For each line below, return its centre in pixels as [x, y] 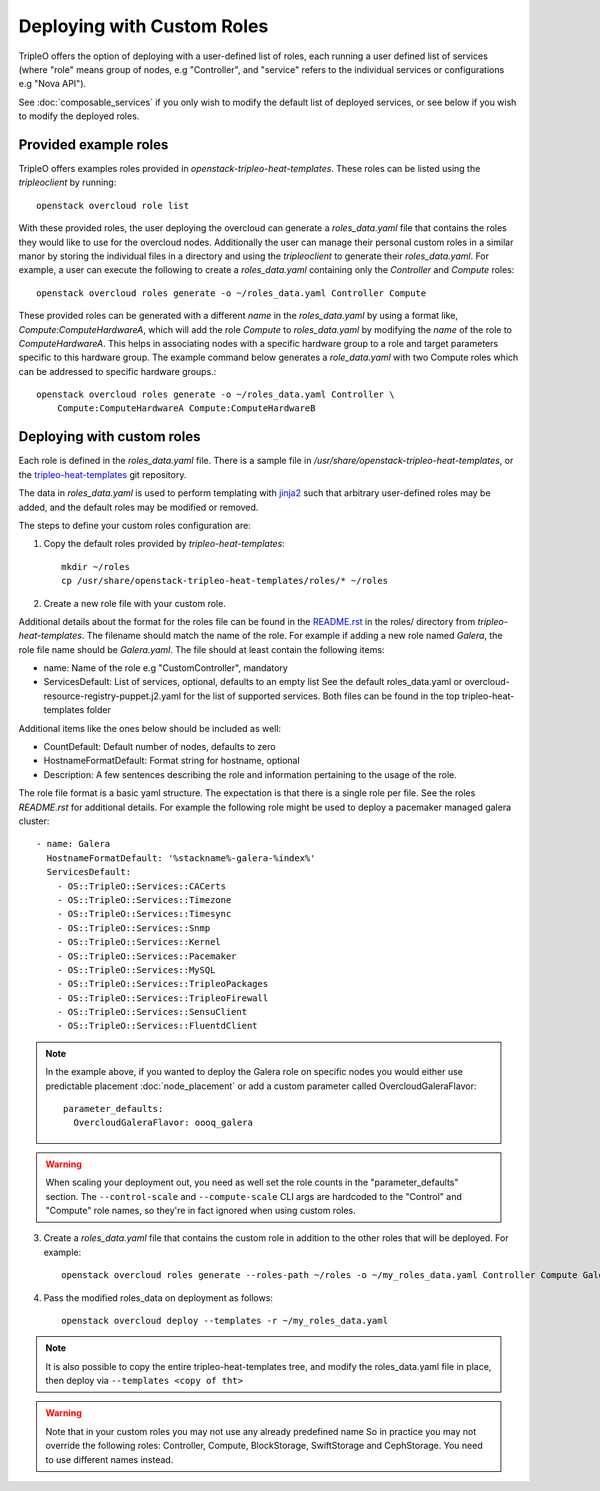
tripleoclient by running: [67, 182]
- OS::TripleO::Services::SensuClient [152, 1012]
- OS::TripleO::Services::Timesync [144, 914]
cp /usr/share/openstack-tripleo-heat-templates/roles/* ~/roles [225, 581]
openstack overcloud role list [113, 205]
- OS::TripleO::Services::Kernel [139, 942]
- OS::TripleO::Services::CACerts [141, 886]
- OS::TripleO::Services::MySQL [136, 969]
